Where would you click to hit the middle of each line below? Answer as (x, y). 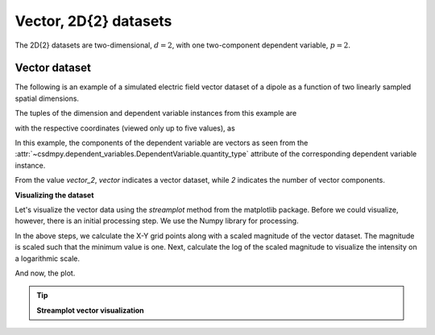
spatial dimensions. (47, 98)
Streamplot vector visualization (90, 310)
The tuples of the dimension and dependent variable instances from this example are (156, 114)
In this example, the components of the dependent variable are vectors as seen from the (162, 143)
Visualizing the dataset (54, 195)
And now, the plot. (45, 273)
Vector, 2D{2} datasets (93, 21)
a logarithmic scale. (48, 258)
